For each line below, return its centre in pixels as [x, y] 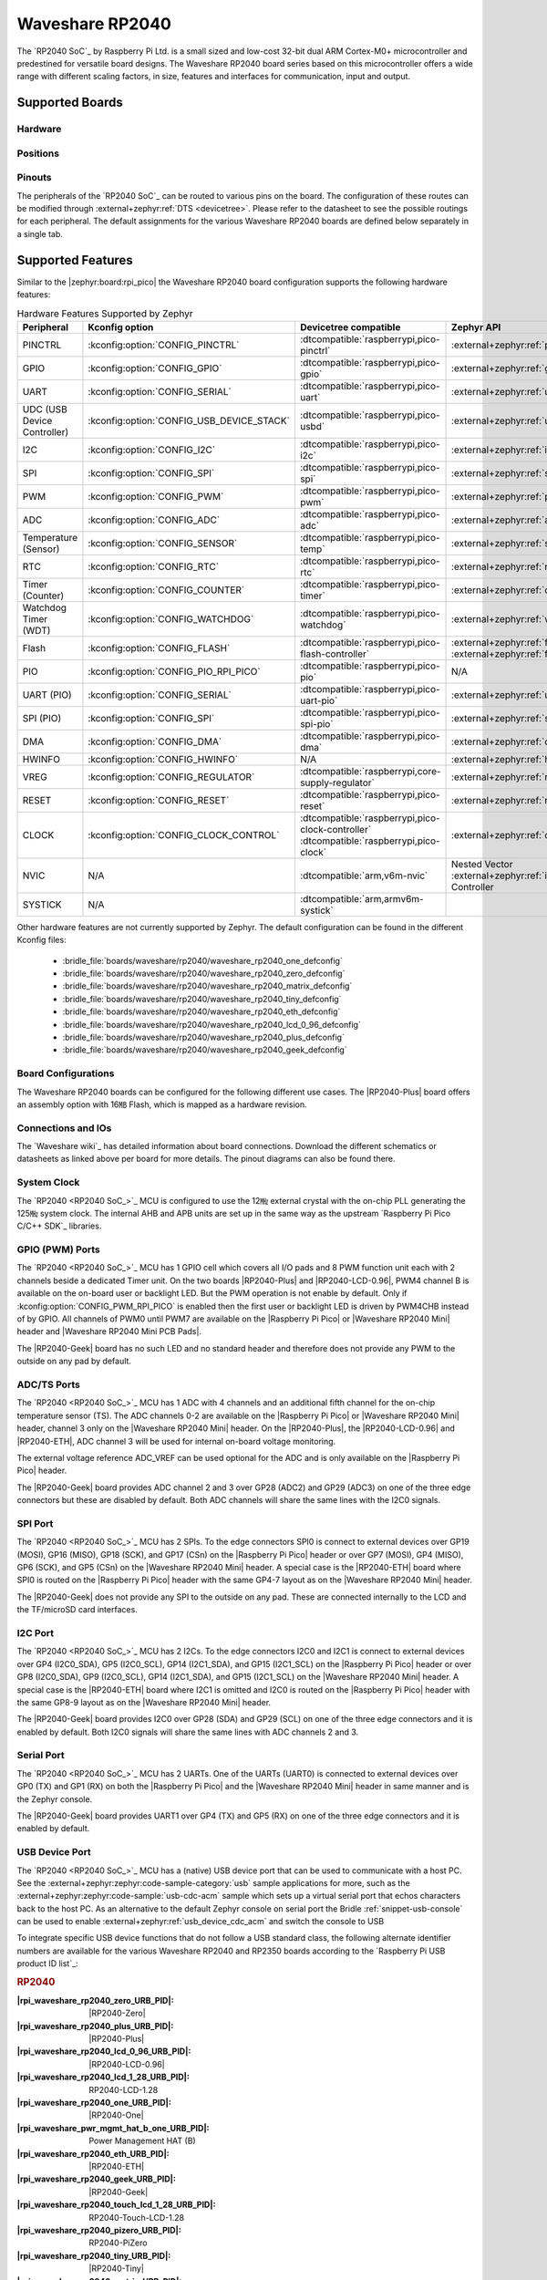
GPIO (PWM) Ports [58, 1249]
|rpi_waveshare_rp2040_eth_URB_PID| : [93, 2153]
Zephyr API [476, 326]
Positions [38, 153]
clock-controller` [335, 829]
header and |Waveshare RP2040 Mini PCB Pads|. [109, 1332]
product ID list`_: [47, 1964]
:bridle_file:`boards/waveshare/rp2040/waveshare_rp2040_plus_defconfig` [204, 1037]
